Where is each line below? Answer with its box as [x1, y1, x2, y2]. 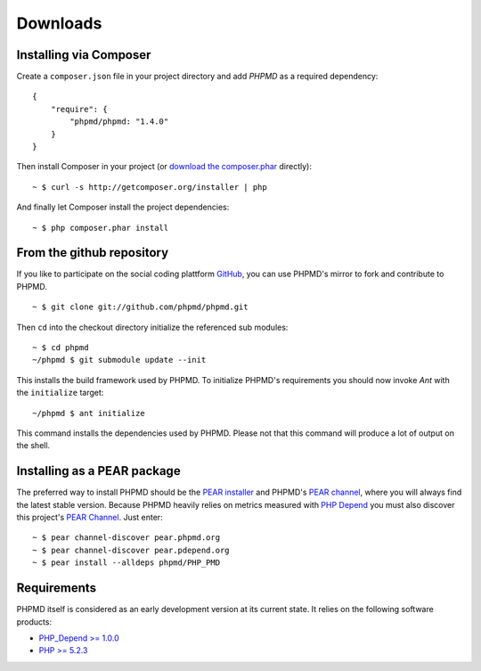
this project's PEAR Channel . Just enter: [16, 512, 164, 523]
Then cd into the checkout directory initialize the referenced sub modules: [16, 322, 289, 332]
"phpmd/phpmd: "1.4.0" [69, 117, 169, 127]
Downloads [16, 13, 102, 33]
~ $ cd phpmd [32, 343, 89, 353]
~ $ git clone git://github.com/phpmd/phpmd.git [32, 302, 249, 312]
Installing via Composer [16, 47, 151, 62]
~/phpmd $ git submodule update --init [32, 355, 207, 365]
